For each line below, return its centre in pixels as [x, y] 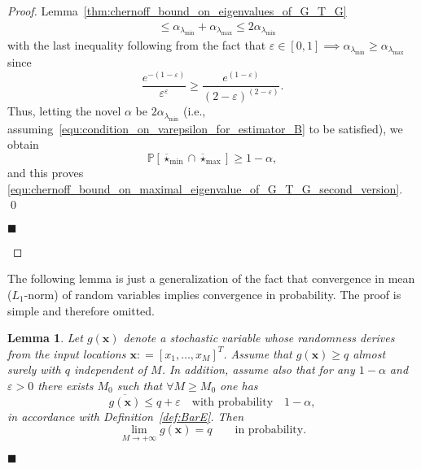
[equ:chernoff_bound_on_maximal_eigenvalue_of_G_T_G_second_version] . [205, 188]
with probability [232, 402]
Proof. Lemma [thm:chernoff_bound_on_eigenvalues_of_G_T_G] [177, 11]
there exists [66, 385]
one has [239, 385]
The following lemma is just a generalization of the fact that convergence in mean [211, 278]
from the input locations [67, 353]
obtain [23, 144]
